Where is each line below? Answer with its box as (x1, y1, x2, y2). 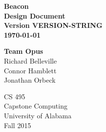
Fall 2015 (4, 120, 31, 130)
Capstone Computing (4, 101, 67, 111)
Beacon (4, 1, 29, 11)
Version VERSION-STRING (4, 20, 103, 30)
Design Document (4, 10, 65, 21)
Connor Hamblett (4, 65, 57, 75)
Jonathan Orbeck (4, 75, 56, 85)
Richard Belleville (4, 55, 57, 66)
